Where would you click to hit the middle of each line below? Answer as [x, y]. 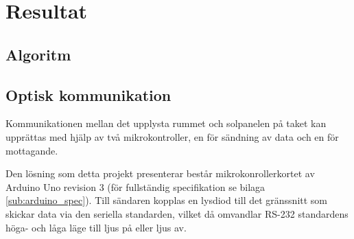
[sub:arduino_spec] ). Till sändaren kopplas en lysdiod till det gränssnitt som [167, 200]
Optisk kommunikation [88, 94]
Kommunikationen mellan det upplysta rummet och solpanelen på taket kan [166, 123]
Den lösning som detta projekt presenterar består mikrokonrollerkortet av [160, 173]
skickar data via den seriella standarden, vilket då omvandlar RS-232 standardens [177, 213]
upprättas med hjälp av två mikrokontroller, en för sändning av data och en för [172, 136]
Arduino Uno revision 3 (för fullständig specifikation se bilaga [135, 186]
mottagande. [32, 150]
